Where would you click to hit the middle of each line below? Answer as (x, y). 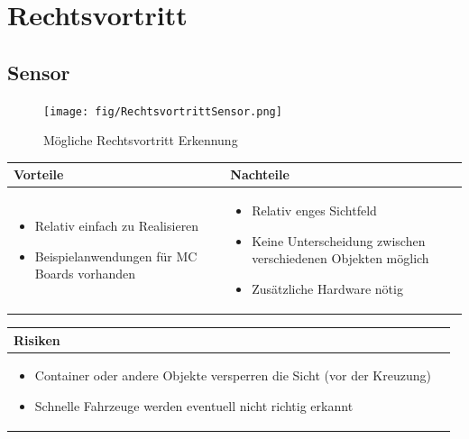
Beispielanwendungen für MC (116, 256)
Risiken (37, 339)
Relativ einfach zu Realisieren (117, 225)
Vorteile (39, 174)
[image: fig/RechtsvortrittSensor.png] (163, 111)
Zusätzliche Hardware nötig (327, 288)
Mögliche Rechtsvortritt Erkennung (141, 140)
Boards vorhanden (85, 274)
